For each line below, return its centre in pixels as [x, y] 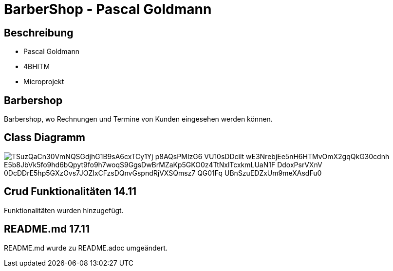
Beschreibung [39, 33]
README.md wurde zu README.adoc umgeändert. [86, 248]
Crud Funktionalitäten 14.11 [70, 192]
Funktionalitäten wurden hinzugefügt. [64, 210]
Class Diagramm [45, 138]
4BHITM [37, 67]
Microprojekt [44, 82]
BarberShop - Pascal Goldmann [108, 9]
